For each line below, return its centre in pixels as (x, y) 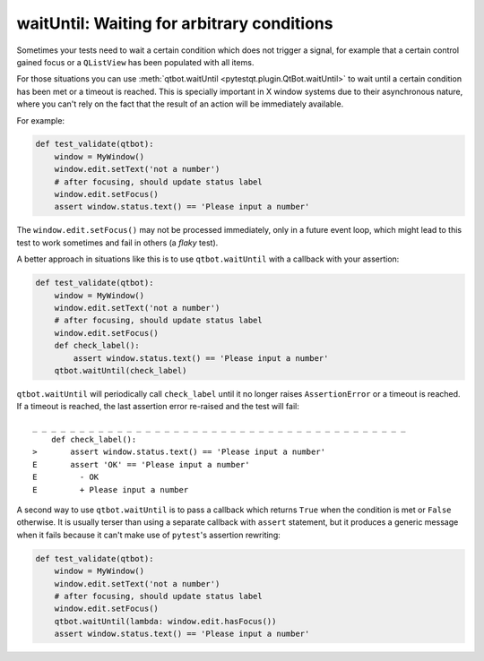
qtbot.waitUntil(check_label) (121, 370)
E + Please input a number (111, 489)
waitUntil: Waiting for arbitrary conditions (175, 23)
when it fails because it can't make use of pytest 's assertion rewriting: (149, 535)
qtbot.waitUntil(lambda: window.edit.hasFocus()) (165, 621)
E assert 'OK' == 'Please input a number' (141, 464)
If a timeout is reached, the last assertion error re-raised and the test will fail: (158, 407)
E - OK (66, 477)
